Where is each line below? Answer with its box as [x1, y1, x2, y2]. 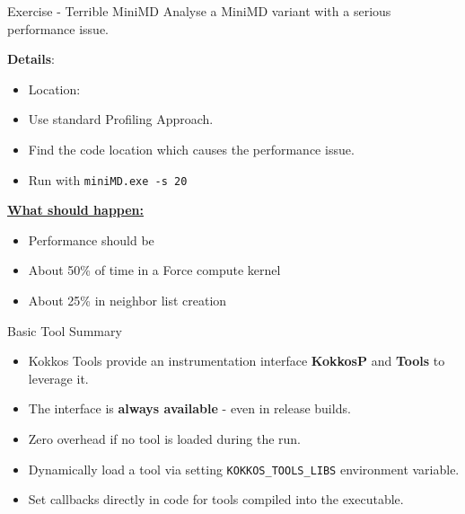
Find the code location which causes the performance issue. [28, 139, 355, 158]
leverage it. [28, 368, 89, 387]
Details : [7, 49, 56, 68]
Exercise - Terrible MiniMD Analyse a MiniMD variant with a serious [7, 2, 391, 20]
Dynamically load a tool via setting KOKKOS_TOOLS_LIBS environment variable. [28, 459, 460, 478]
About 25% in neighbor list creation [28, 291, 227, 309]
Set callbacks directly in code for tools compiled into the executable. [28, 490, 404, 509]
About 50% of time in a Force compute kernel [28, 261, 281, 279]
